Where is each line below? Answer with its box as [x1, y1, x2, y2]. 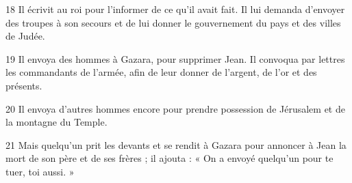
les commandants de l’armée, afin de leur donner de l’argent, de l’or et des [5, 65, 317, 79]
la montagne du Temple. [5, 115, 108, 129]
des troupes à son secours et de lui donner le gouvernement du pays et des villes [5, 15, 341, 29]
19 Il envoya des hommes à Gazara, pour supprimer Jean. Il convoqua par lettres [5, 51, 345, 66]
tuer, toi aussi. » [5, 164, 75, 178]
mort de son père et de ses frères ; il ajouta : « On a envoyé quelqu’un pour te [5, 151, 334, 165]
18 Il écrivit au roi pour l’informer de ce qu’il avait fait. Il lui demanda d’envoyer [5, 2, 345, 16]
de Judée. [5, 29, 45, 43]
